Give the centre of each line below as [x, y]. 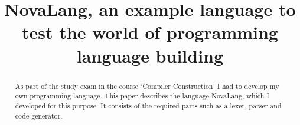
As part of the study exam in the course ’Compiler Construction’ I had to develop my [147, 86]
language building [150, 55]
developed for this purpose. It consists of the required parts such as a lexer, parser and [148, 105]
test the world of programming [150, 32]
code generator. [39, 115]
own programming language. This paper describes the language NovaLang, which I [142, 96]
